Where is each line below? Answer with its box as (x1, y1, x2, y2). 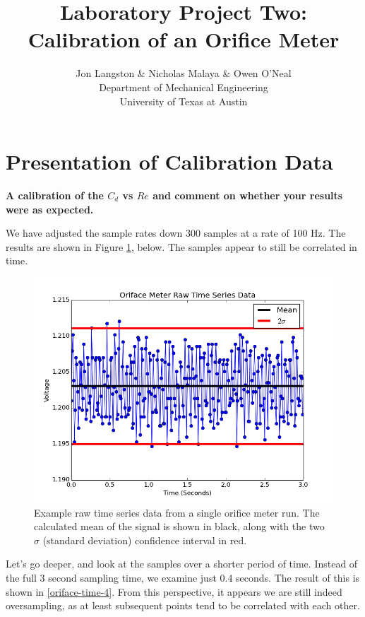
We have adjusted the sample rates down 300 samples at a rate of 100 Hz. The (6, 225, 346, 240)
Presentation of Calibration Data (6, 147, 333, 176)
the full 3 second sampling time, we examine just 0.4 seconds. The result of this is (6, 570, 360, 584)
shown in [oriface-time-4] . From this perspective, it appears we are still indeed (6, 584, 342, 599)
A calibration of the (6, 188, 104, 203)
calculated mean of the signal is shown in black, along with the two (34, 519, 325, 534)
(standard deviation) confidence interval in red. (42, 532, 247, 547)
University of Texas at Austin (119, 93, 248, 108)
